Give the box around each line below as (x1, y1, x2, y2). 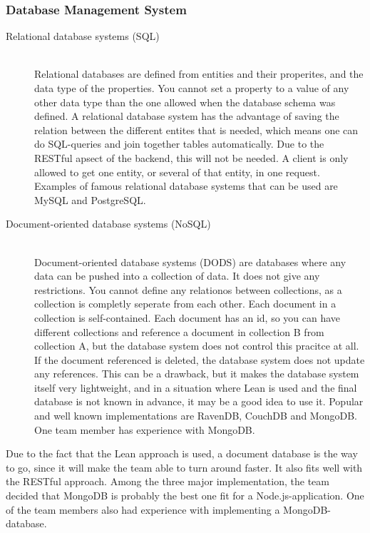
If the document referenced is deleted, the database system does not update (34, 352, 365, 367)
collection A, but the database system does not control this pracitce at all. (34, 338, 359, 353)
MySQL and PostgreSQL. (34, 192, 146, 207)
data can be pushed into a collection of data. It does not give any (34, 268, 320, 283)
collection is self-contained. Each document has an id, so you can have (34, 310, 341, 325)
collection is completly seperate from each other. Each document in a (34, 296, 336, 311)
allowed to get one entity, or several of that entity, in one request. (34, 164, 320, 179)
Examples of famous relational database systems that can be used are (34, 178, 338, 193)
